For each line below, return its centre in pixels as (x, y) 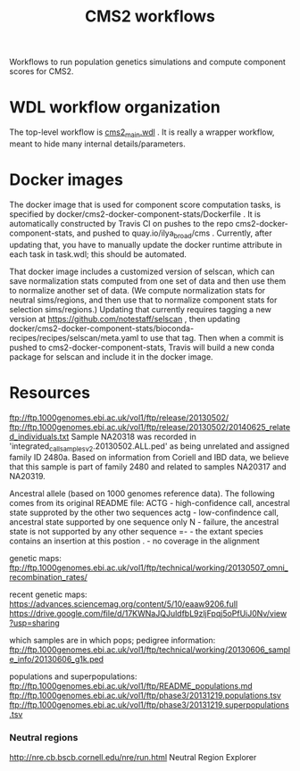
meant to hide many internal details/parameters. (97, 144)
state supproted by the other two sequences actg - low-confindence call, (144, 513)
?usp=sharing (34, 623)
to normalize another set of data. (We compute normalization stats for (137, 290)
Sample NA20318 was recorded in (133, 436)
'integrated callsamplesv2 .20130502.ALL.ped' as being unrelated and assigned (150, 447)
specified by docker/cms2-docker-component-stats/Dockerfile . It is (135, 214)
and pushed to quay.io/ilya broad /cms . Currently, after (174, 234)
